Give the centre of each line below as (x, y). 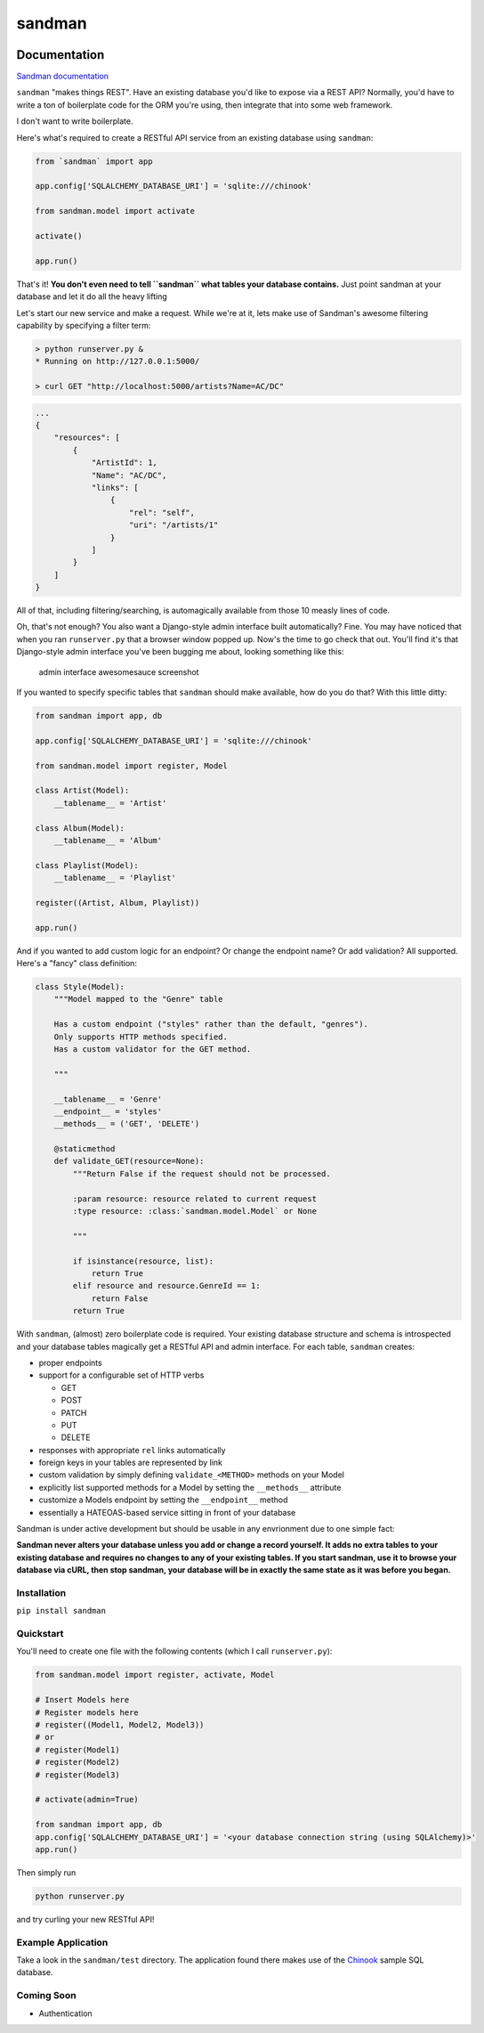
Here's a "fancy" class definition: (77, 964)
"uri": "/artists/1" (174, 525)
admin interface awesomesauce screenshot (119, 671)
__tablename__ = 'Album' (108, 840)
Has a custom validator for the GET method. (153, 1049)
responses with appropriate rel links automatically (132, 1450)
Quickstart (40, 1634)
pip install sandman (61, 1611)
